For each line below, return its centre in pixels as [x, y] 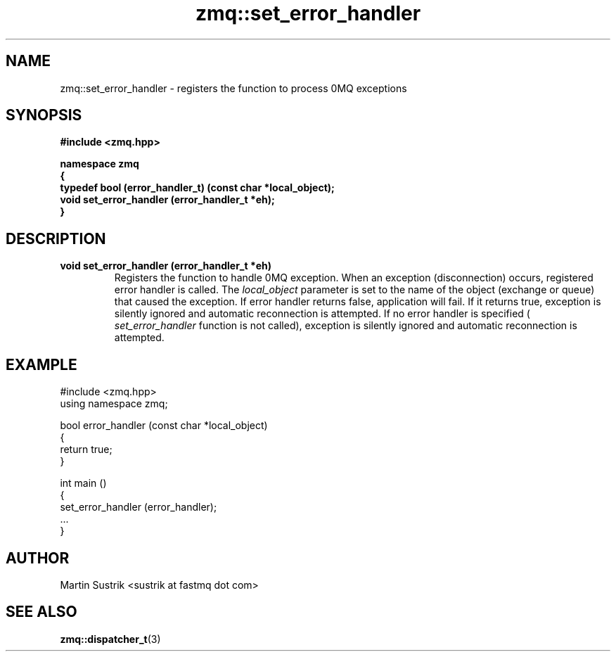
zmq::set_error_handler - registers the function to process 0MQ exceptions [233, 88]
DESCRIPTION [56, 238]
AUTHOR [38, 558]
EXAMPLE [41, 364]
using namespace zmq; [114, 404]
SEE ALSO [41, 612]
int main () [83, 483]
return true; [86, 449]
